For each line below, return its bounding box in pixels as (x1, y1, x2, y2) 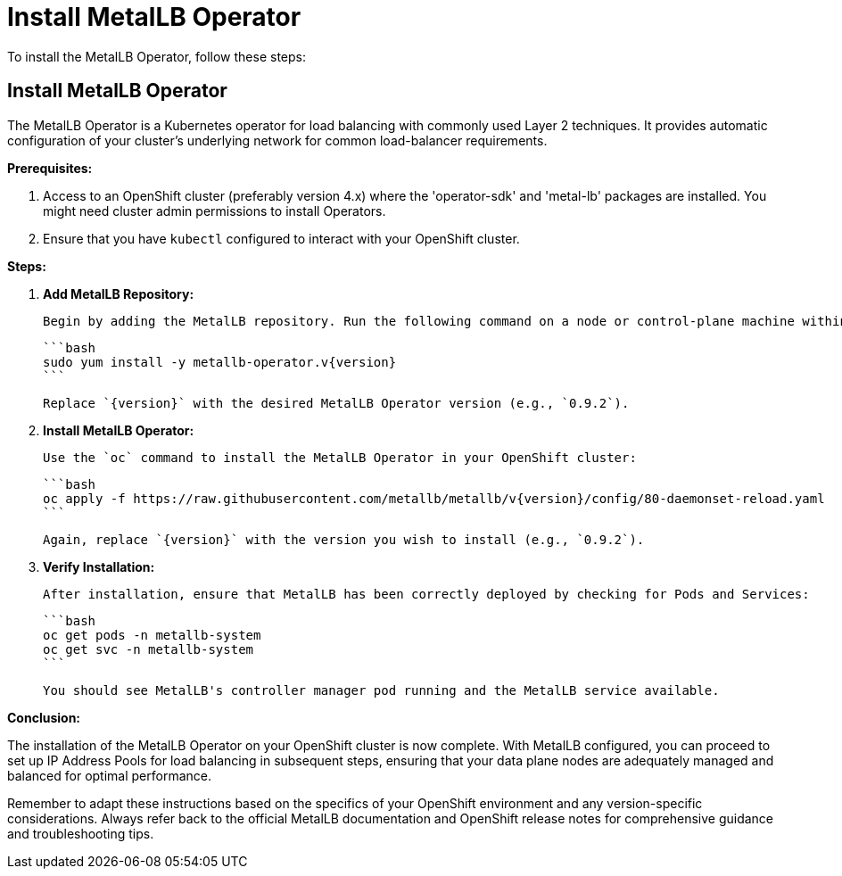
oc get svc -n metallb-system (43, 641, 254, 657)
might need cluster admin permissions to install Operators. (43, 202, 386, 219)
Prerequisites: (7, 160, 93, 176)
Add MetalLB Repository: (43, 285, 194, 302)
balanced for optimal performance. (7, 767, 211, 783)
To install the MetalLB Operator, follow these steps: (7, 48, 306, 64)
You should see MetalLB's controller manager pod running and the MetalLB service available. (43, 682, 720, 698)
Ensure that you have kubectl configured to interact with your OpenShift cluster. (43, 230, 520, 246)
